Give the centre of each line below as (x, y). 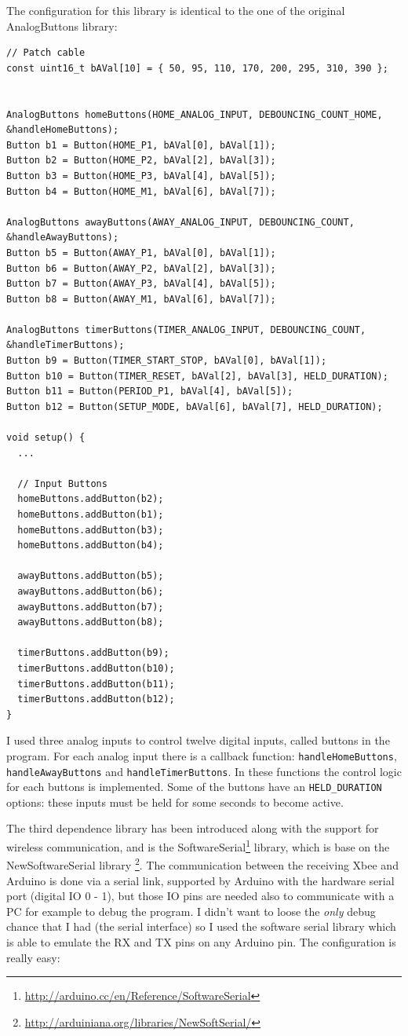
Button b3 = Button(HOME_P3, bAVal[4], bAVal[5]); (141, 176)
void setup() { (46, 438)
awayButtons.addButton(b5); (91, 576)
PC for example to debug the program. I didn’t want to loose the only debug (191, 911)
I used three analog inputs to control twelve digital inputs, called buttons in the (198, 740)
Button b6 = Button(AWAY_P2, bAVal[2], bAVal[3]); (141, 268)
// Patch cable (46, 53)
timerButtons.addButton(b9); (93, 653)
